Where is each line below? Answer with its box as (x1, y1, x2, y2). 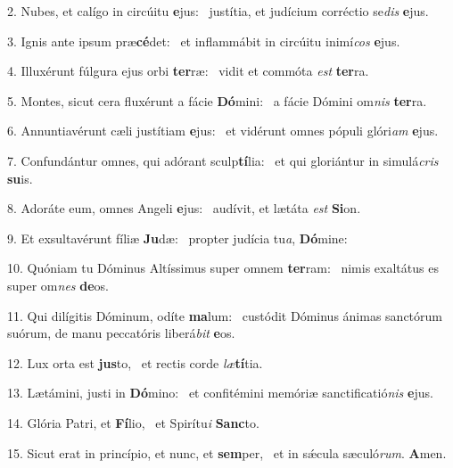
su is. (7, 168, 33, 187)
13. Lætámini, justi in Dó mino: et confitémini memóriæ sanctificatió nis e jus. (7, 383, 433, 402)
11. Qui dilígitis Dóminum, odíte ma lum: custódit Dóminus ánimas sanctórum (7, 306, 442, 324)
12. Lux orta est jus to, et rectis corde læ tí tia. (7, 353, 263, 372)
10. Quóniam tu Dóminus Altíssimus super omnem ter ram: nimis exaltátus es (7, 259, 439, 277)
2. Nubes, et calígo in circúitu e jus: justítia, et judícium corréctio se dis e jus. (7, 2, 429, 20)
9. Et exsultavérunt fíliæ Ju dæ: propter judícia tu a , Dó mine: (7, 228, 348, 247)
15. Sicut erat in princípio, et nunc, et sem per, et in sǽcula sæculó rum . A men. (7, 443, 447, 462)
